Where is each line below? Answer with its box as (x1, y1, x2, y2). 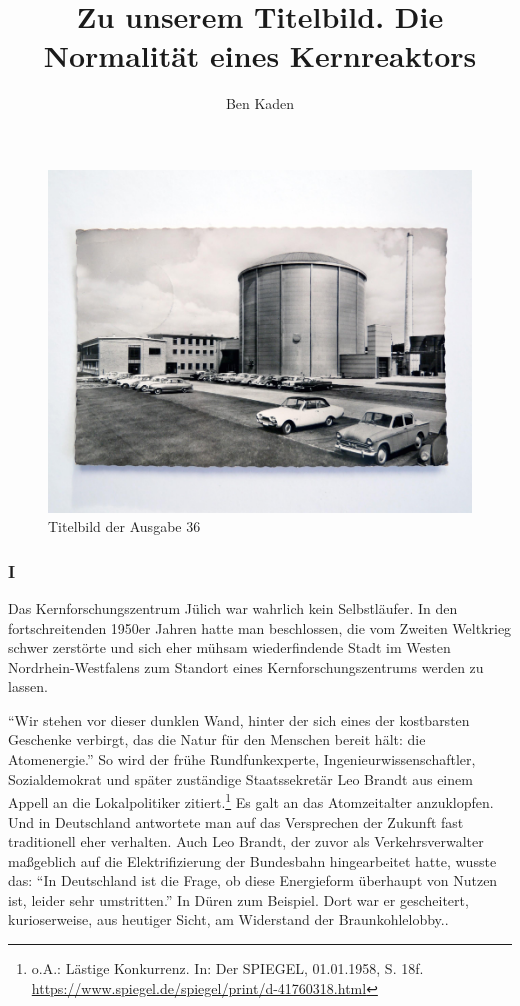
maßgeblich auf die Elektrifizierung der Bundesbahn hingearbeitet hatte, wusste (8, 850, 497, 871)
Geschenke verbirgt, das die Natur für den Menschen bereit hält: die (8, 729, 426, 750)
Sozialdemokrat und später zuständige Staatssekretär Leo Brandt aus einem (8, 768, 473, 789)
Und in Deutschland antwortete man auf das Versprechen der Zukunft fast (8, 811, 464, 832)
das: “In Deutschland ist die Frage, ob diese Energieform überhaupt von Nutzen (8, 870, 498, 891)
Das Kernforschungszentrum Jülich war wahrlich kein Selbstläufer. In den (8, 597, 458, 618)
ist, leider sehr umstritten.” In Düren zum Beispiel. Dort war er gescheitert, (8, 889, 469, 910)
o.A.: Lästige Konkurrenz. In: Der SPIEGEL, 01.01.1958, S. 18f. (31, 958, 424, 979)
